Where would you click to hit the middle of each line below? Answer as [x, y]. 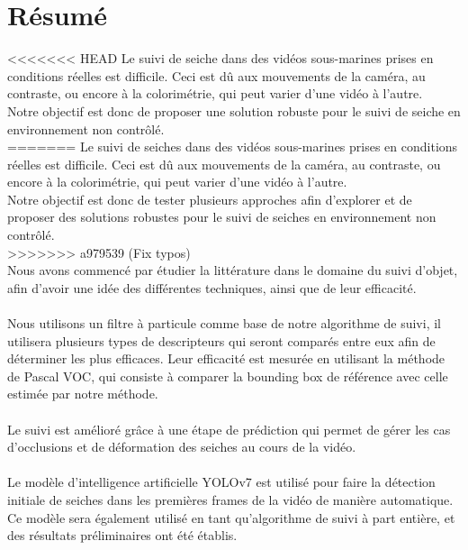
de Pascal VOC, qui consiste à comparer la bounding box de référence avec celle [228, 376]
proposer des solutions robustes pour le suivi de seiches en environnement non [222, 217]
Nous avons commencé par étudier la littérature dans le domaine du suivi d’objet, [233, 270]
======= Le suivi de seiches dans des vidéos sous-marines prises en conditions [233, 147]
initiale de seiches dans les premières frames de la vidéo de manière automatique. [230, 499]
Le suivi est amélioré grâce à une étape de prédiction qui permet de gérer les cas [229, 429]
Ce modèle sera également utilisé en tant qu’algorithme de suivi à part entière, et [231, 517]
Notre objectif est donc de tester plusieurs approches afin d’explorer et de [210, 199]
